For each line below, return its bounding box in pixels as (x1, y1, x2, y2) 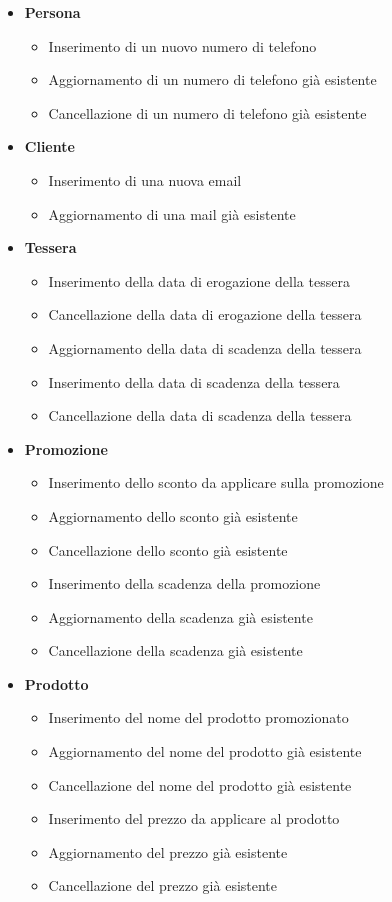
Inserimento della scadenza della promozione (48, 573, 321, 594)
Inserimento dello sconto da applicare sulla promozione (48, 472, 384, 493)
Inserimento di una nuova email (48, 169, 242, 190)
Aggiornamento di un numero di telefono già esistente (48, 69, 377, 90)
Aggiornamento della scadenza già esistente (48, 606, 313, 627)
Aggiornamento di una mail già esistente (48, 203, 296, 224)
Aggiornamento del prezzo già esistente (48, 841, 288, 862)
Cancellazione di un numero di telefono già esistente (48, 102, 367, 123)
